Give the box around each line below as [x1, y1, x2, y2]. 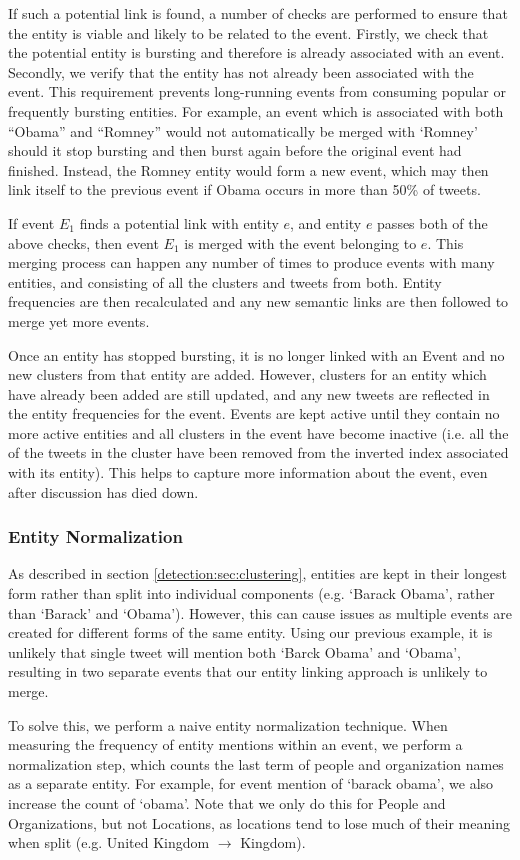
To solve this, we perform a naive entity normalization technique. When [8, 714, 448, 735]
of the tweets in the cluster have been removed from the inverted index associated [8, 442, 509, 463]
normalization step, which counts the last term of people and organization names [8, 753, 504, 774]
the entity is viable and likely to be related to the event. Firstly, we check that [8, 22, 489, 43]
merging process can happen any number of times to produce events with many [8, 252, 495, 273]
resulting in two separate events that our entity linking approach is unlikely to [8, 661, 488, 682]
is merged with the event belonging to [184, 232, 417, 253]
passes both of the [377, 212, 488, 233]
